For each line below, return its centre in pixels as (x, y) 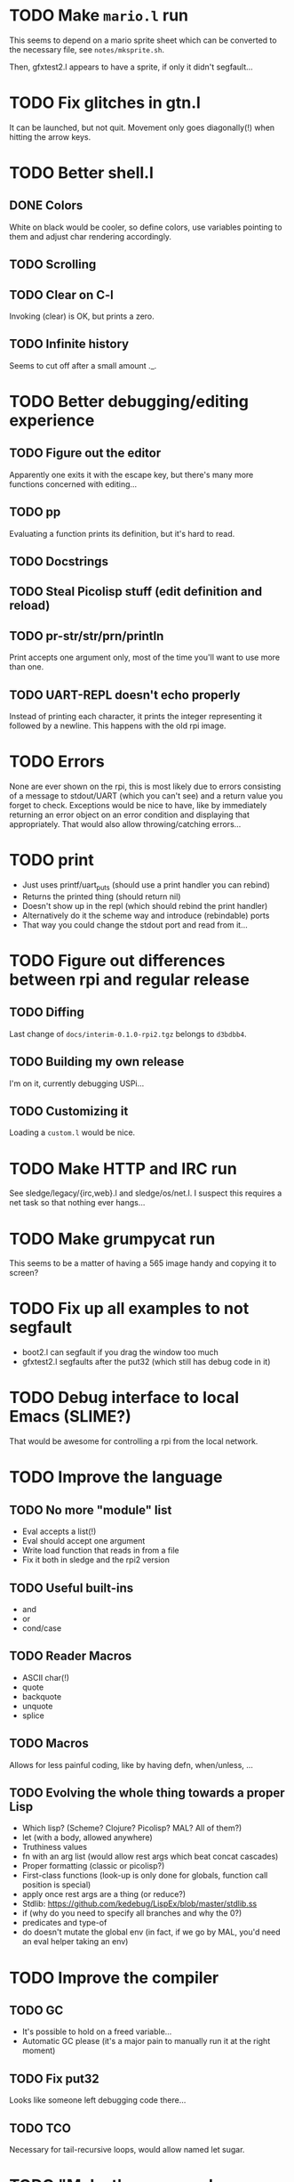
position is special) (56, 1885)
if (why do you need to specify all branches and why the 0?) (132, 1913)
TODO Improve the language (116, 1477)
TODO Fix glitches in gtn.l (105, 103)
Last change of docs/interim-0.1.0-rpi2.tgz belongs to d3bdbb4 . (128, 1034)
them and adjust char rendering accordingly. (90, 236)
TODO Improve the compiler (114, 1978)
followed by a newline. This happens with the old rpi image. (118, 726)
